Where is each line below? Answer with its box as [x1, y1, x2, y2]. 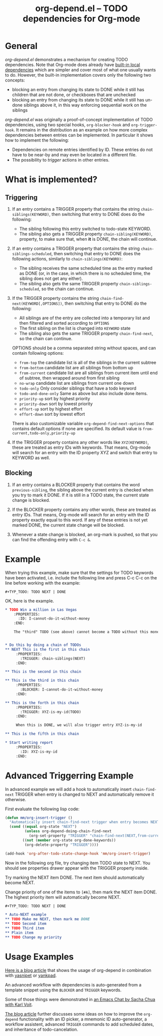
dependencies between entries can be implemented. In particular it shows [5, 132, 153, 138]
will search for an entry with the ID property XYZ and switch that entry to [12, 449, 158, 455]
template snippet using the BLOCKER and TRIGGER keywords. [5, 987, 122, 993]
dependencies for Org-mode [22, 13, 141, 24]
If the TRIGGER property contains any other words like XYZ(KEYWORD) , [12, 439, 149, 445]
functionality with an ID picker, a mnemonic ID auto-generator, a [19, 1016, 147, 1022]
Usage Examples [5, 951, 74, 962]
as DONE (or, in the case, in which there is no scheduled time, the [19, 270, 150, 276]
